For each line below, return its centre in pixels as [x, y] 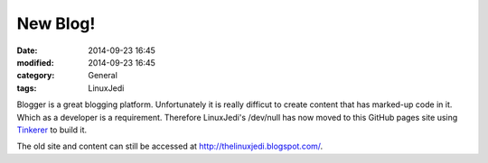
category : [36, 76]
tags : [27, 88]
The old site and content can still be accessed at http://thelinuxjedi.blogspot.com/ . [170, 146]
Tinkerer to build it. [52, 130]
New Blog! [56, 23]
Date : [27, 50]
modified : [35, 62]
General [103, 76]
